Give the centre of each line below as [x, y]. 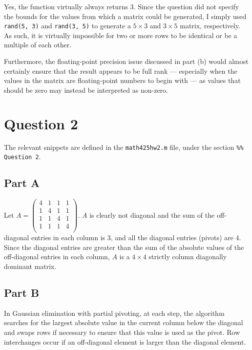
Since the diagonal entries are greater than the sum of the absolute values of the [124, 247]
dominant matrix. [30, 266]
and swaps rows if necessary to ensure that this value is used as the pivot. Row [122, 332]
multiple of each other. [38, 45]
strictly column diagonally [188, 257]
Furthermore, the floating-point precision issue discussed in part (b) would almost [126, 61]
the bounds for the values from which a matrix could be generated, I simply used [125, 16]
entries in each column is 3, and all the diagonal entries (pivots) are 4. [136, 237]
